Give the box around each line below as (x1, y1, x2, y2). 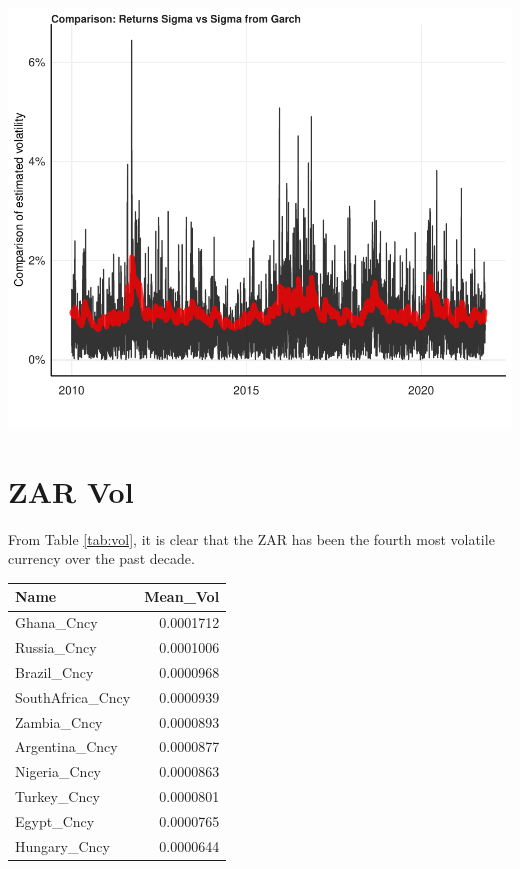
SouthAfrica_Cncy (15, 686, 131, 707)
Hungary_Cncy (15, 835, 110, 856)
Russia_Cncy (15, 637, 97, 658)
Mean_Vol (144, 586, 220, 607)
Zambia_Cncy (15, 711, 103, 732)
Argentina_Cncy (15, 736, 118, 757)
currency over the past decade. (8, 548, 195, 569)
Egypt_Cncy (15, 811, 95, 831)
